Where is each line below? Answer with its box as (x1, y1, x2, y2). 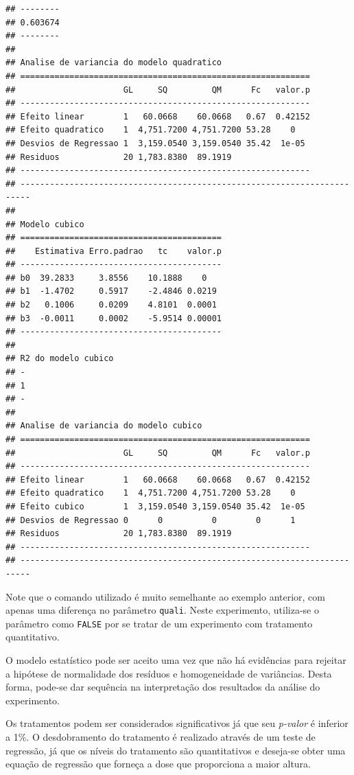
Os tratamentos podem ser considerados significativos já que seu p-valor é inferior (5, 716, 349, 730)
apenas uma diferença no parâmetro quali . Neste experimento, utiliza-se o (5, 603, 319, 617)
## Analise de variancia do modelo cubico (5, 421, 202, 431)
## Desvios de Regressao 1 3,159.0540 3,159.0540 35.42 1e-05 (5, 138, 305, 148)
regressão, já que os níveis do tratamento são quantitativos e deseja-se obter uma (5, 743, 346, 757)
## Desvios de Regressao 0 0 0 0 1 (5, 515, 296, 525)
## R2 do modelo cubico (5, 354, 114, 364)
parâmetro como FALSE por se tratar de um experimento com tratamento (5, 616, 313, 630)
